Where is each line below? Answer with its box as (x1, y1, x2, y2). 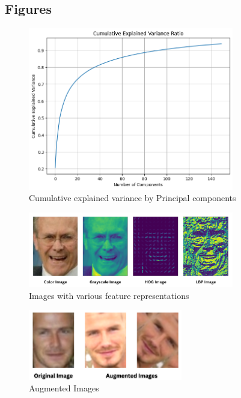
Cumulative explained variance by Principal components (29, 191, 236, 204)
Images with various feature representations (29, 289, 189, 301)
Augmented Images (29, 382, 99, 394)
